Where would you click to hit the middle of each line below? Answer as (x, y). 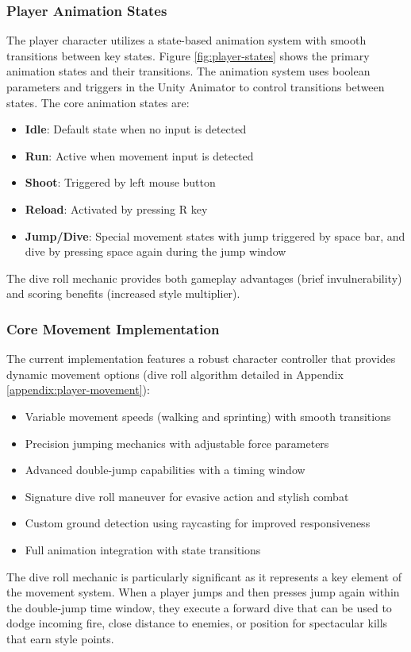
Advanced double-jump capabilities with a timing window (165, 470)
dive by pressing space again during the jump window (156, 251)
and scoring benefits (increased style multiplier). (123, 293)
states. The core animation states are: (98, 102)
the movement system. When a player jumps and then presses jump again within (203, 592)
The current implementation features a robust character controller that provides (201, 359)
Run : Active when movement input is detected (139, 155)
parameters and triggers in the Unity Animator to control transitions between (196, 87)
